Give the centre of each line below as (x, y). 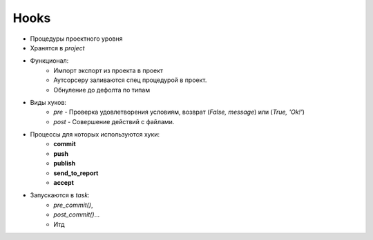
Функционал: (49, 61)
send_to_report (76, 173)
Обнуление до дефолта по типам (102, 90)
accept (64, 183)
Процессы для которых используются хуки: (95, 134)
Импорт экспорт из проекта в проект (108, 70)
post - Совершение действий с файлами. (114, 121)
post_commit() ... (77, 214)
